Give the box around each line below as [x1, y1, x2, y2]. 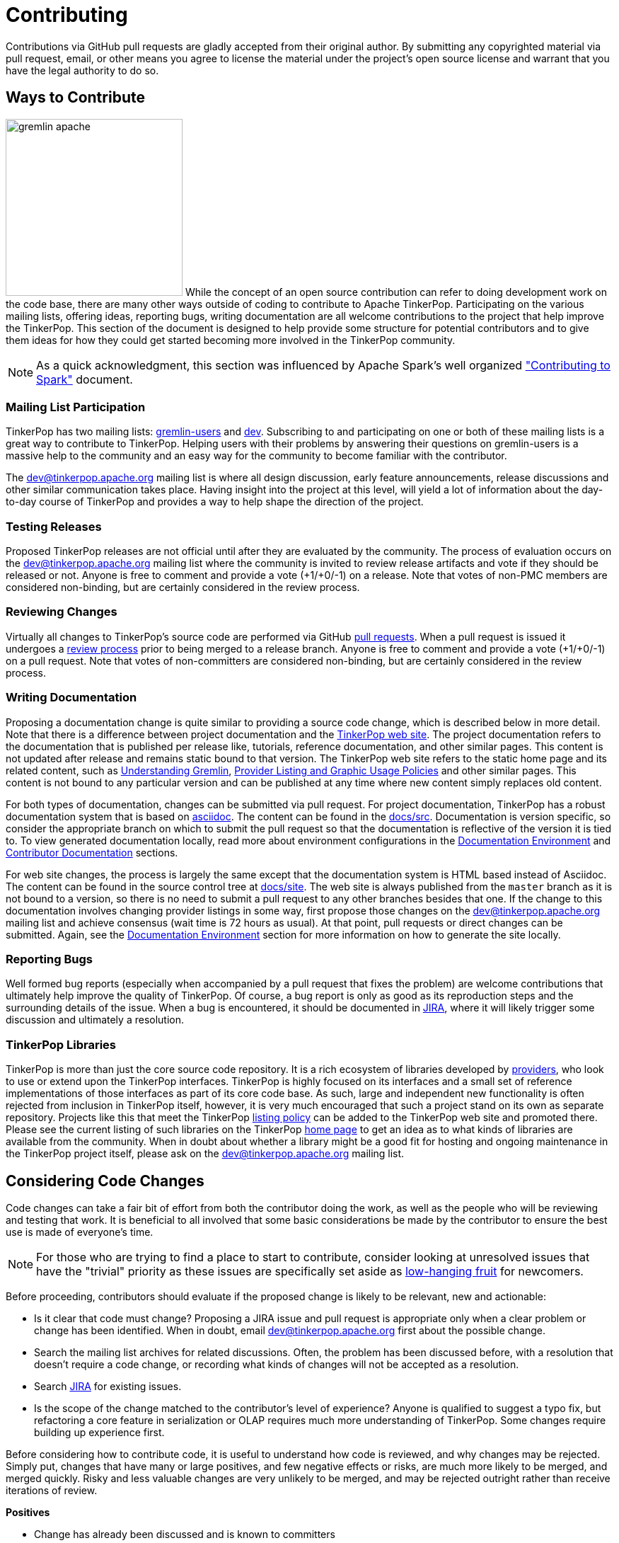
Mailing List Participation [6, 399, 146, 414]
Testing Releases [6, 519, 102, 534]
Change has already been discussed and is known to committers [34, 1527, 335, 1540]
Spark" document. [36, 372, 133, 386]
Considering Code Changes [6, 1171, 204, 1190]
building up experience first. [34, 1426, 165, 1438]
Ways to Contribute [6, 88, 145, 107]
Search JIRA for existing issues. [34, 1379, 182, 1392]
